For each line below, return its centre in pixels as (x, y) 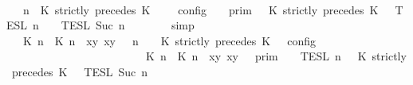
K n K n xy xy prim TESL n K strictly (276, 56)
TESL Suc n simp (128, 25)
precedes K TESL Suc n (80, 71)
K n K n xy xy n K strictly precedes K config (169, 40)
